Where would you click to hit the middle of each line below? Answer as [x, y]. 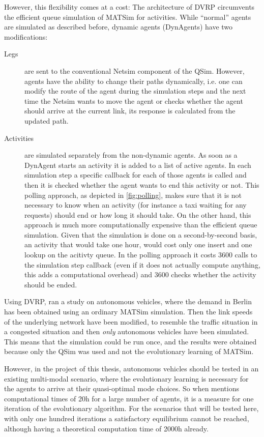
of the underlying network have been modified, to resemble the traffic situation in [131, 321]
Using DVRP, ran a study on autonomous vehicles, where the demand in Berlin [128, 301]
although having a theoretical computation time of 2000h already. [106, 428]
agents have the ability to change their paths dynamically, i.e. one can [134, 81]
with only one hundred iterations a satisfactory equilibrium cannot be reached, [127, 418]
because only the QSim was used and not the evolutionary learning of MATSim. [129, 351]
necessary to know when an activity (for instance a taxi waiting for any [136, 205]
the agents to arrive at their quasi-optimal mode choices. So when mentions [122, 388]
